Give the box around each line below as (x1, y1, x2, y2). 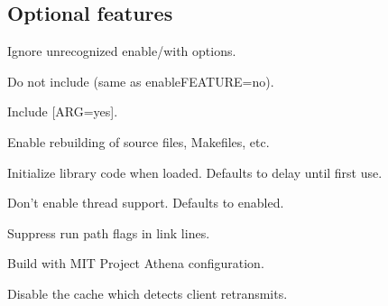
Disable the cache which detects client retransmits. (7, 283, 288, 302)
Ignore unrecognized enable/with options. (7, 42, 236, 60)
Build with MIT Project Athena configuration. (7, 254, 264, 273)
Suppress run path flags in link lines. (7, 223, 210, 242)
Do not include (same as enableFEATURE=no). (7, 71, 274, 90)
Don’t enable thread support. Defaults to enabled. (7, 193, 284, 212)
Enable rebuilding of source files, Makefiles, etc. (7, 132, 270, 151)
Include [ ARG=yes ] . (7, 102, 118, 121)
